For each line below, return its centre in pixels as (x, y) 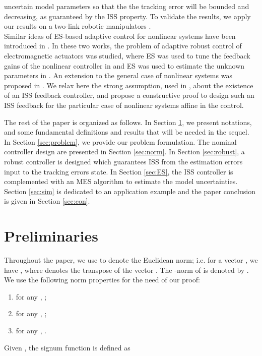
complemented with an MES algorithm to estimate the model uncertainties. (121, 181)
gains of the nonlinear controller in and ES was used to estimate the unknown (124, 65)
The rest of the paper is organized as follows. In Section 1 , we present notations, (128, 122)
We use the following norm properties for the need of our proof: (102, 280)
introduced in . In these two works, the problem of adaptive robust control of (123, 46)
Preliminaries (51, 236)
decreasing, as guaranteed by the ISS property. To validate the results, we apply (127, 16)
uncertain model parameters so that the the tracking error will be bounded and (127, 6)
